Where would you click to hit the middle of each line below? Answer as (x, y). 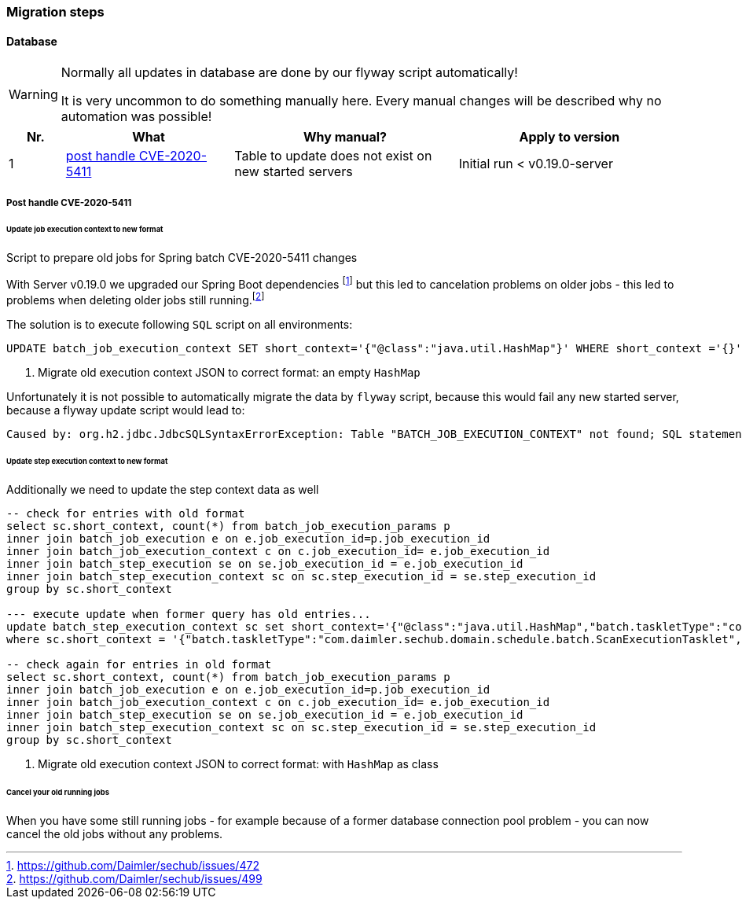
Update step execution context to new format (87, 462)
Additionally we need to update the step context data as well (163, 490)
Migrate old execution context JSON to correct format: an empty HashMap (229, 372)
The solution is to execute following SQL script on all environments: (180, 324)
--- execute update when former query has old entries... (189, 614)
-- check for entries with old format (126, 514)
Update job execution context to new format (85, 230)
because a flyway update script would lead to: (126, 410)
